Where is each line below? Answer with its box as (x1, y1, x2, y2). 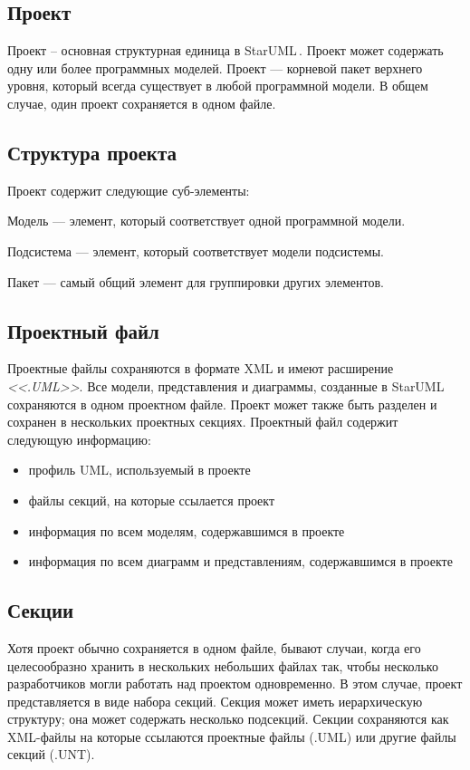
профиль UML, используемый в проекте (28, 460, 251, 479)
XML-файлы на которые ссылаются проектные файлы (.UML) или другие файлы (7, 727, 456, 746)
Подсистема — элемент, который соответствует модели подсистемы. (7, 241, 384, 260)
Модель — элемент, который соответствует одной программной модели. (7, 211, 406, 230)
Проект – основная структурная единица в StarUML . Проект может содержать (7, 41, 444, 60)
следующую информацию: (7, 429, 151, 448)
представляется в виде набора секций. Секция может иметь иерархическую (7, 691, 423, 710)
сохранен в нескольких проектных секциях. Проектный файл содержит (7, 412, 398, 431)
